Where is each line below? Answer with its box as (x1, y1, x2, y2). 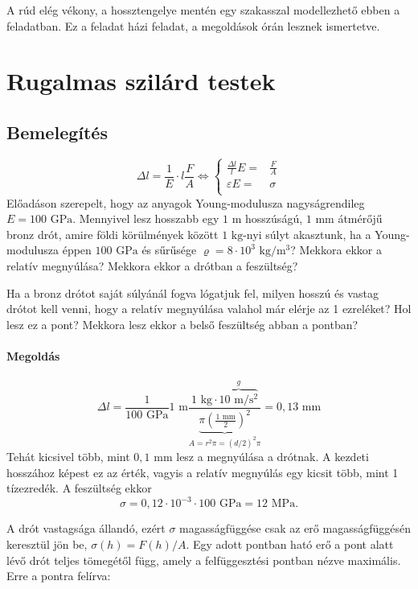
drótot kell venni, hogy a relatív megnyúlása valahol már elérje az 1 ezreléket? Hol (6, 300, 412, 317)
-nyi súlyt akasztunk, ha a (243, 225, 371, 242)
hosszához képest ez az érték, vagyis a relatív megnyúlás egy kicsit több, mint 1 (6, 463, 399, 480)
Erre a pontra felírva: (6, 567, 111, 584)
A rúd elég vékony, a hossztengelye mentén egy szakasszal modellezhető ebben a (6, 2, 400, 18)
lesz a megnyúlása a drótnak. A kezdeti (176, 448, 369, 465)
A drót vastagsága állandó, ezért (6, 520, 166, 537)
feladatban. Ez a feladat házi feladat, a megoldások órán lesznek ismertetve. (6, 17, 380, 34)
